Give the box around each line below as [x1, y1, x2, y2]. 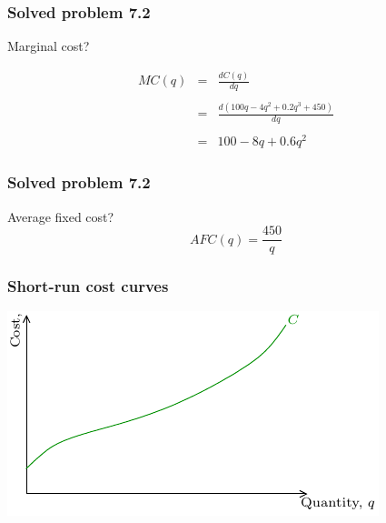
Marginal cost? [7, 36, 90, 55]
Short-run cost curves [7, 275, 169, 297]
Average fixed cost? [7, 206, 114, 226]
